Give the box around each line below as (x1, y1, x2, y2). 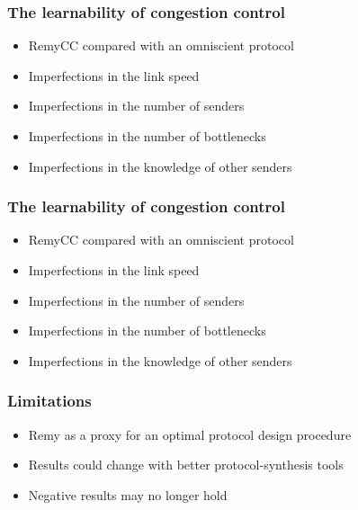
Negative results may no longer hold (28, 485, 228, 504)
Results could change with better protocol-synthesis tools (28, 455, 344, 474)
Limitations (7, 389, 92, 412)
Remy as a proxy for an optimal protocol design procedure (28, 425, 352, 443)
